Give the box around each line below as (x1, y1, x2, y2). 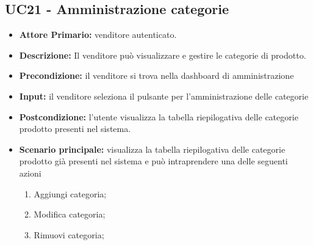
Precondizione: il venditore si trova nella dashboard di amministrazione (19, 69, 294, 82)
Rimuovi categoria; (34, 228, 104, 241)
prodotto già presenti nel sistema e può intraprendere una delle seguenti (19, 155, 288, 167)
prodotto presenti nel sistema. (19, 122, 131, 135)
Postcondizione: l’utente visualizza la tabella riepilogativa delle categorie (19, 110, 298, 123)
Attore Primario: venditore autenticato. (19, 28, 177, 41)
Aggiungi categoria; (34, 187, 107, 200)
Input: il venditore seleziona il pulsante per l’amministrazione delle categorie (19, 89, 309, 102)
